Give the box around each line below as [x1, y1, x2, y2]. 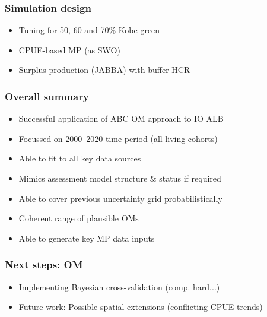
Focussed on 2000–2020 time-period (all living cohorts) [18, 132, 218, 144]
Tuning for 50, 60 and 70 [18, 24, 109, 36]
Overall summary [5, 88, 89, 103]
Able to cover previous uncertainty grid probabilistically [18, 192, 223, 204]
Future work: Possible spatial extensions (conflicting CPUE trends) [18, 300, 263, 313]
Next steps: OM [5, 257, 83, 272]
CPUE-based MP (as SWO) [18, 43, 120, 56]
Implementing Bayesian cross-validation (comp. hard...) [18, 280, 220, 293]
